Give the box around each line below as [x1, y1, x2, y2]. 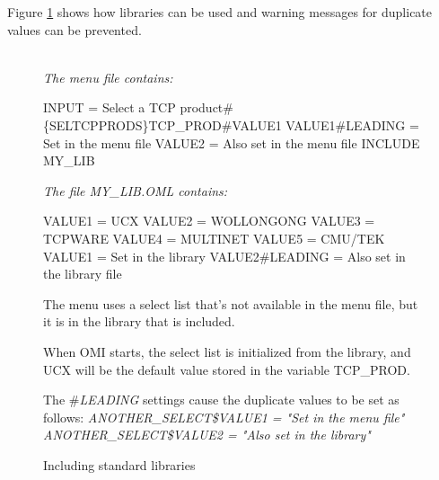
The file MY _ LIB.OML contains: [43, 181, 228, 200]
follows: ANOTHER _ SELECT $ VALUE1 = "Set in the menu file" [43, 407, 405, 426]
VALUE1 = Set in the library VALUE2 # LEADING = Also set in [43, 246, 406, 265]
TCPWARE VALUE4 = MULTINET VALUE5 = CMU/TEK [43, 228, 385, 247]
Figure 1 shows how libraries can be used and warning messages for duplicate [7, 3, 433, 21]
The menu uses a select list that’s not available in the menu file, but [43, 294, 418, 313]
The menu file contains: [43, 67, 173, 86]
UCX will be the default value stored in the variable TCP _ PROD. [43, 360, 410, 378]
